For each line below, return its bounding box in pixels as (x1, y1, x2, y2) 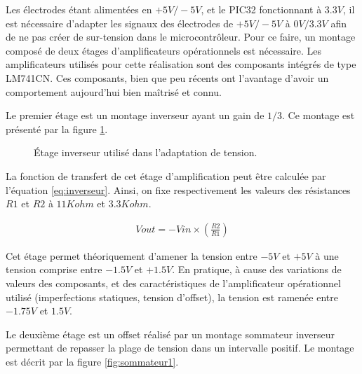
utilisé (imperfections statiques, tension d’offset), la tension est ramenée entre (6, 289, 338, 304)
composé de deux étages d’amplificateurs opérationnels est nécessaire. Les (6, 43, 322, 57)
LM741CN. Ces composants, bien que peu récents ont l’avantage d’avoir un (6, 70, 329, 85)
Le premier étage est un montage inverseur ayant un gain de (6, 108, 264, 123)
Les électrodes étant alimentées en (6, 2, 152, 16)
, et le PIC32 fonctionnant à (201, 2, 322, 16)
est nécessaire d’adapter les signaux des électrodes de (6, 15, 234, 30)
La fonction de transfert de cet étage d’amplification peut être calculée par (6, 168, 326, 183)
